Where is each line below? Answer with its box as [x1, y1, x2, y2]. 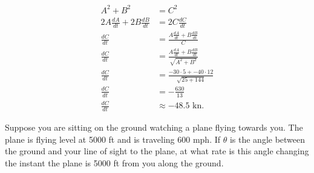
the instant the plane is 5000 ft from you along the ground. [5, 156, 224, 169]
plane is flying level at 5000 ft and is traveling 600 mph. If [5, 132, 221, 145]
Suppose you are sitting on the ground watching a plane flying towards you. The [5, 120, 303, 133]
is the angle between [229, 132, 306, 145]
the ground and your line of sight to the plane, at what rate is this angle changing [5, 145, 309, 157]
